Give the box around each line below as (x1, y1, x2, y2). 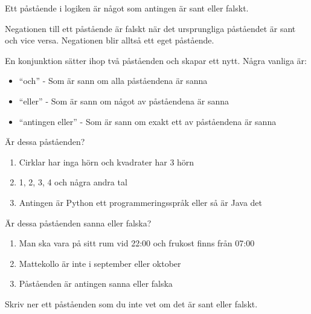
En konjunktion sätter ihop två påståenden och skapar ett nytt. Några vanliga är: (5, 54, 307, 66)
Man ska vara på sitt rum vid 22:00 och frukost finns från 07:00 (19, 237, 255, 249)
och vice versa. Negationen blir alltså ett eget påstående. (5, 34, 214, 46)
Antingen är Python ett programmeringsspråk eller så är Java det (19, 196, 263, 208)
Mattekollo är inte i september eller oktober (19, 257, 181, 269)
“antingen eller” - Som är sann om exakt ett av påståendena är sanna (19, 115, 277, 127)
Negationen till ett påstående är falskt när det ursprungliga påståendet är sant (5, 22, 296, 34)
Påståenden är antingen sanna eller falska (19, 277, 173, 290)
